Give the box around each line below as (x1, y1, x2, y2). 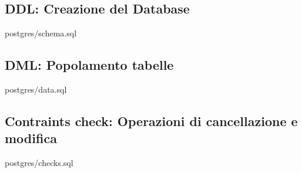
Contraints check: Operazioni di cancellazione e (5, 111, 298, 130)
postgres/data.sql (5, 83, 67, 95)
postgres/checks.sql (5, 157, 73, 169)
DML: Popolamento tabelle (5, 56, 174, 74)
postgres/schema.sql (5, 27, 77, 39)
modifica (5, 129, 57, 147)
